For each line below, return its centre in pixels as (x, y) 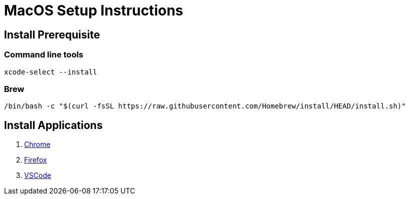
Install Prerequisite (52, 34)
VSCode (38, 175)
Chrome (37, 144)
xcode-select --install (51, 72)
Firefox (36, 160)
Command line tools (44, 55)
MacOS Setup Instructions (94, 10)
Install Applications (53, 125)
